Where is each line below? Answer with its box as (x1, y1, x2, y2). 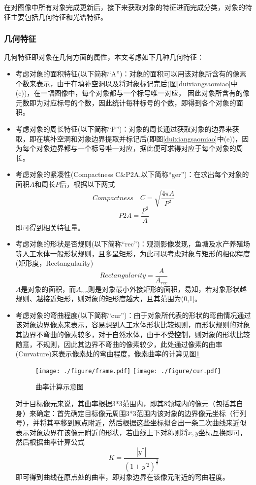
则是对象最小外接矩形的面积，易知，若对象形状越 (88, 283, 247, 294)
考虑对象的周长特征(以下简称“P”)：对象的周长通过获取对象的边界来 (15, 123, 232, 134)
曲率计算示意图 (35, 381, 84, 392)
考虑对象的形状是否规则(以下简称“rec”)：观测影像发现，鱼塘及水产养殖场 (15, 239, 250, 249)
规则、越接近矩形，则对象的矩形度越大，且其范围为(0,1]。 (15, 293, 202, 304)
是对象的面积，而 (21, 283, 76, 294)
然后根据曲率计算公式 (15, 437, 85, 447)
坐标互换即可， (198, 427, 247, 437)
